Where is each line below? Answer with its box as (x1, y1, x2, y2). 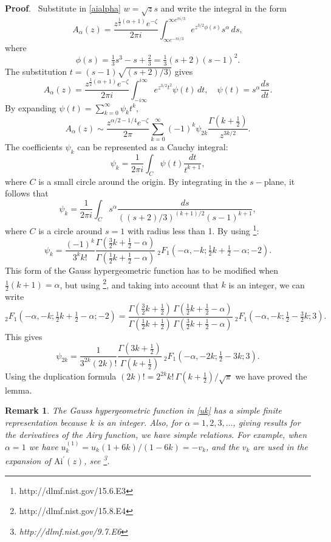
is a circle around (38, 224, 103, 237)
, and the (206, 440, 239, 453)
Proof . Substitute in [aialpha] (5, 2, 121, 14)
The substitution (5, 64, 67, 77)
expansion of (5, 454, 51, 467)
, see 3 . (84, 453, 110, 467)
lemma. (5, 383, 32, 396)
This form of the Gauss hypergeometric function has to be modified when (5, 264, 279, 276)
